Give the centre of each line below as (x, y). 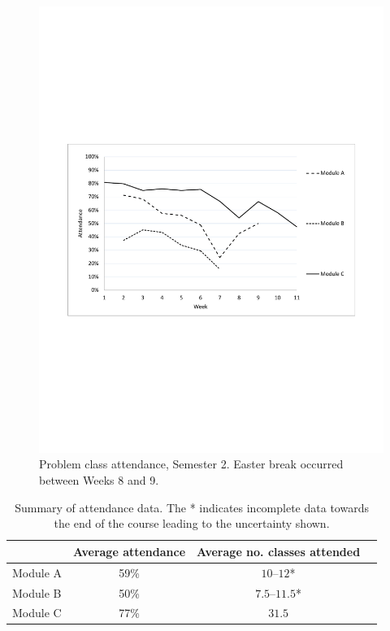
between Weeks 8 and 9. (99, 480)
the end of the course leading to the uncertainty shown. (192, 523)
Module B (37, 592)
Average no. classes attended (279, 551)
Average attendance (130, 551)
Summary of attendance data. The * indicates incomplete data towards (192, 507)
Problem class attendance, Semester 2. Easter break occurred (191, 464)
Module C (37, 613)
